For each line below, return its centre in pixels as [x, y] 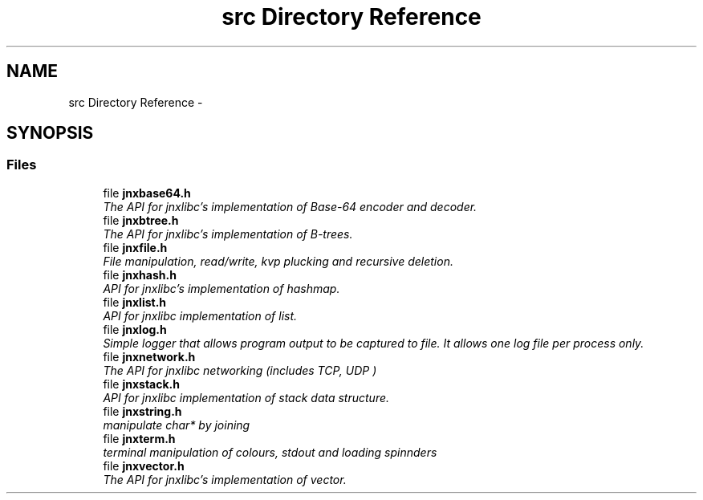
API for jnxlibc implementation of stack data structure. [246, 397]
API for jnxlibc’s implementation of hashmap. [221, 288]
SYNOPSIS [50, 133]
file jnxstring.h [142, 411]
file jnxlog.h [135, 329]
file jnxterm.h [139, 438]
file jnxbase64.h [147, 193]
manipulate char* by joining [177, 425]
